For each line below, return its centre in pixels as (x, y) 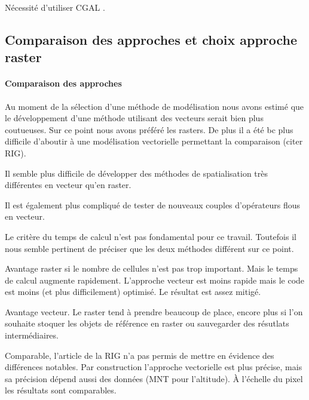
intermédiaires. (32, 335)
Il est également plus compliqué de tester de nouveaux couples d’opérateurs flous (153, 204)
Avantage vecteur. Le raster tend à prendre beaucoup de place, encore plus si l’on (154, 311)
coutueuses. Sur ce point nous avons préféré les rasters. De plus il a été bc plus (149, 129)
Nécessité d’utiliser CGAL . (55, 7)
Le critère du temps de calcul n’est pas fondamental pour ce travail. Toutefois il (151, 236)
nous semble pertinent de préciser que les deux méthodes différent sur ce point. (149, 248)
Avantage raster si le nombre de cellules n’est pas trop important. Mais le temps (152, 268)
